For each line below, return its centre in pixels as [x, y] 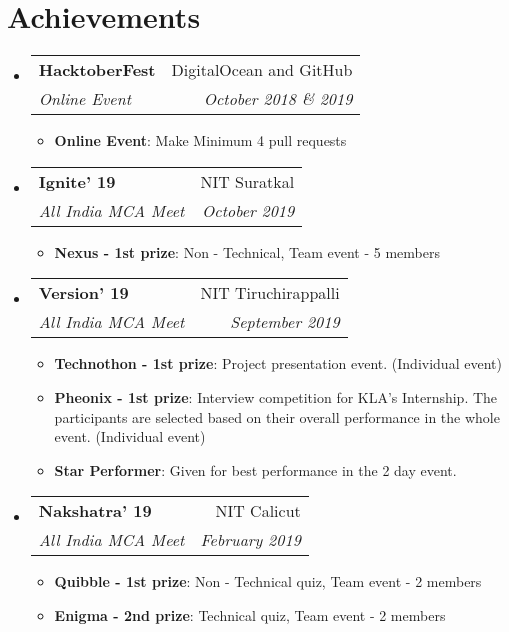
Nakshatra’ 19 [95, 511]
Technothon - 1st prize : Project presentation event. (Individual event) [278, 363]
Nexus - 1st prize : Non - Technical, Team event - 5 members [247, 251]
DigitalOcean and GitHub [262, 70]
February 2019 [250, 540]
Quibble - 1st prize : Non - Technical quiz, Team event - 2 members [268, 581]
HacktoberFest [97, 70]
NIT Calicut [258, 511]
